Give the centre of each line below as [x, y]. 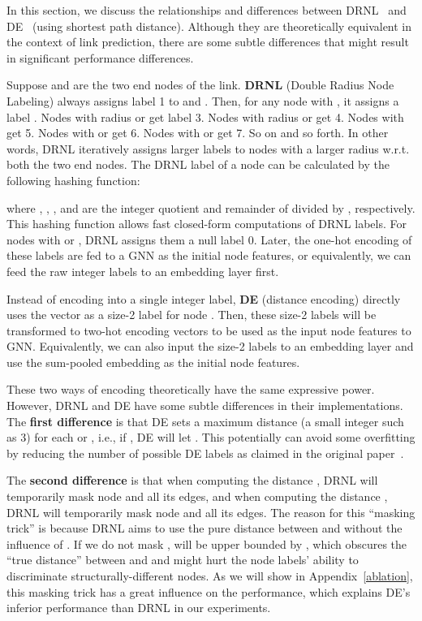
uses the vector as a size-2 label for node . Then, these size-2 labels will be [192, 315]
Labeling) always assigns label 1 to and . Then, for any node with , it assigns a [203, 100]
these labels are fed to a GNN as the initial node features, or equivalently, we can [209, 255]
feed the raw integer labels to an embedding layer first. [143, 271]
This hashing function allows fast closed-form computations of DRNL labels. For [207, 224]
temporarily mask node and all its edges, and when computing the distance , [197, 496]
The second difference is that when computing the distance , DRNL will [192, 480]
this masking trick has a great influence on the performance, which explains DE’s [209, 591]
